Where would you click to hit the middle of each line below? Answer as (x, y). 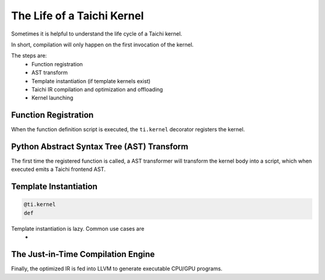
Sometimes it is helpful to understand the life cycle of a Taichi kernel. (97, 34)
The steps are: (29, 56)
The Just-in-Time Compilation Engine (83, 254)
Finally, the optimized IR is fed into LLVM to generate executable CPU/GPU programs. (117, 269)
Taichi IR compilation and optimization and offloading (97, 89)
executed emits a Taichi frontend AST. (58, 169)
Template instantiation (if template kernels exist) (91, 81)
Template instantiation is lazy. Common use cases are (78, 228)
